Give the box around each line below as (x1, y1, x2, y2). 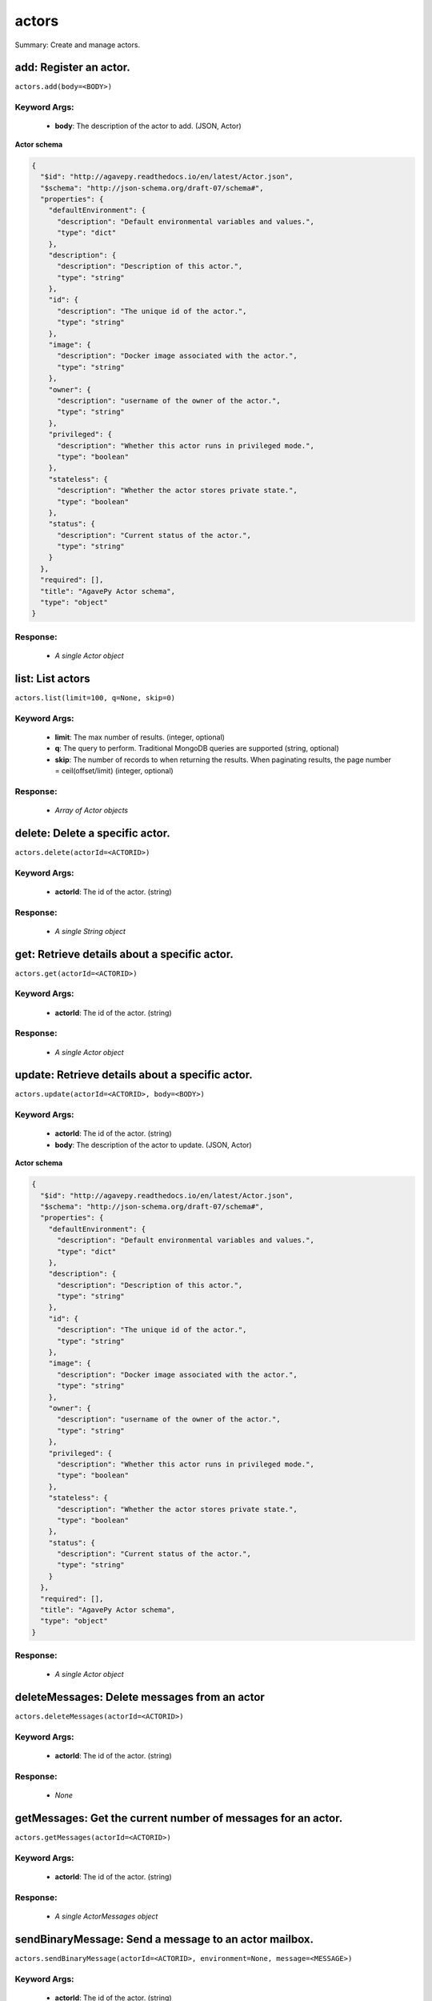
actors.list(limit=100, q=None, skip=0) (14, 693, 176, 702)
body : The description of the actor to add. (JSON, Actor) (54, 121, 242, 131)
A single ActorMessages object (54, 1911, 158, 1921)
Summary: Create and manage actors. (14, 40, 140, 50)
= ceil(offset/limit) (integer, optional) (54, 765, 174, 776)
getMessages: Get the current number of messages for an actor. (14, 1811, 343, 1825)
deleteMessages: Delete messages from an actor (14, 1690, 266, 1704)
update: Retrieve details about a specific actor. (14, 1069, 253, 1082)
